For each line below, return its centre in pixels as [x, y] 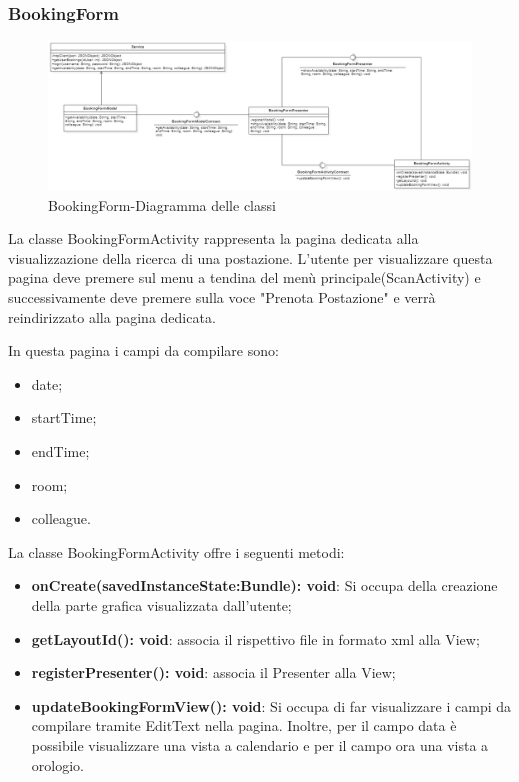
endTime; [60, 451]
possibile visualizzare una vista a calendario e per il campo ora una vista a [260, 744]
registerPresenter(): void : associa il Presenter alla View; [213, 672]
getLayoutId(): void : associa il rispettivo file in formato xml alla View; [255, 638]
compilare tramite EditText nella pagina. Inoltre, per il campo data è [244, 725]
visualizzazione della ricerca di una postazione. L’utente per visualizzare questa [250, 257]
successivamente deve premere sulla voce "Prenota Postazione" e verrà [222, 297]
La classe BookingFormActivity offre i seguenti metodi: [176, 551]
